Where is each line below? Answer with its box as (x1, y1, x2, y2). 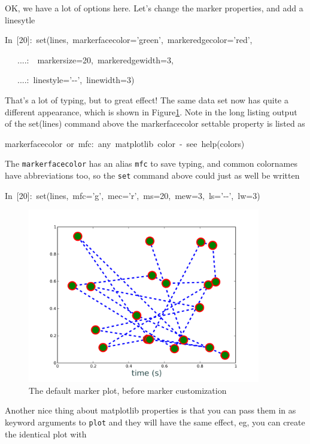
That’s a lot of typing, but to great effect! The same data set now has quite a (5, 93, 288, 106)
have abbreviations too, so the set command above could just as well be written (5, 169, 300, 181)
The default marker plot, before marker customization (29, 384, 227, 396)
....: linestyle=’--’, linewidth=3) (17, 74, 135, 86)
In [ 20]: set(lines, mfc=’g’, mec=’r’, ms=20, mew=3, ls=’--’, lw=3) (5, 189, 260, 201)
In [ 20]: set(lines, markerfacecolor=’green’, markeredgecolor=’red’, (5, 33, 253, 46)
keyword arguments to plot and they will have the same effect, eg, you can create (5, 416, 305, 428)
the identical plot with (5, 427, 87, 440)
